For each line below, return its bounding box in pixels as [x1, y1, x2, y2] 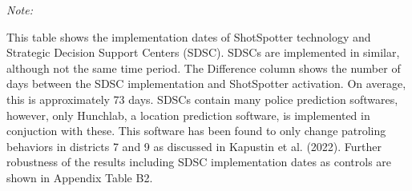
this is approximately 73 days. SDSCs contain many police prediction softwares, [6, 90, 398, 107]
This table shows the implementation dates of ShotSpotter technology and [6, 28, 371, 45]
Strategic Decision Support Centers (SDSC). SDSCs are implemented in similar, [6, 44, 400, 61]
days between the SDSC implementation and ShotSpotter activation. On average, [6, 75, 406, 92]
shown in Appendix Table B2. [6, 169, 153, 185]
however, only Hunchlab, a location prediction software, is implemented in [6, 106, 370, 123]
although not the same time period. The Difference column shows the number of [6, 59, 401, 76]
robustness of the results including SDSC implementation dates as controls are [6, 153, 392, 170]
